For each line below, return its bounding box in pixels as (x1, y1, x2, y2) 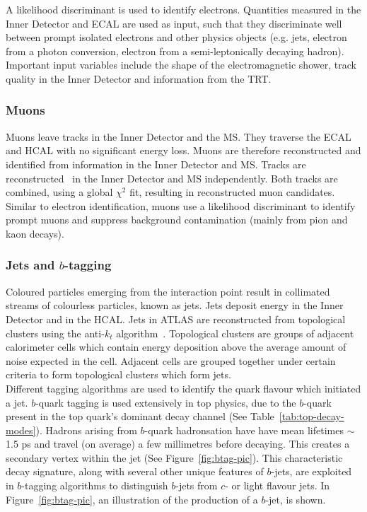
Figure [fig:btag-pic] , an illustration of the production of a (6, 491, 258, 506)
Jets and (6, 256, 55, 274)
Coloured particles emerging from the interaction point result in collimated (6, 284, 330, 298)
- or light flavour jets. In (225, 478, 330, 493)
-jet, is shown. (265, 491, 326, 506)
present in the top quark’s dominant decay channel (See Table (6, 409, 274, 424)
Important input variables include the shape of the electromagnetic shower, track (6, 57, 356, 72)
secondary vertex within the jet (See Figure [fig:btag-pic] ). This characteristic (6, 450, 343, 465)
